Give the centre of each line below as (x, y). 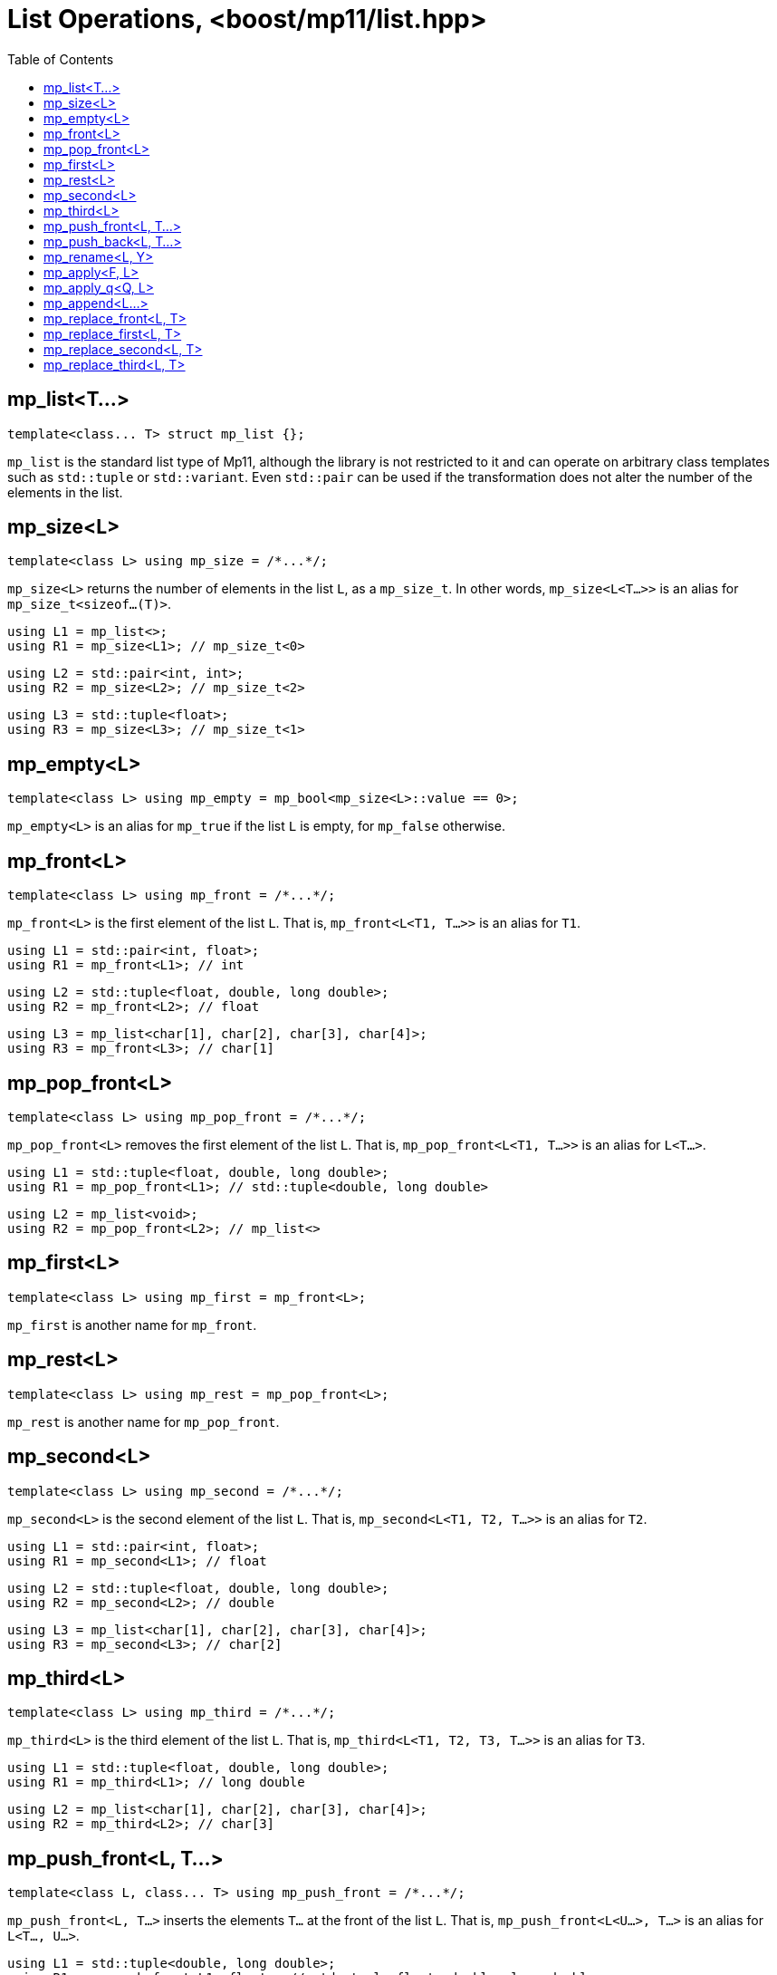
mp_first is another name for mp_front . (132, 1325)
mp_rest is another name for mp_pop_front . (144, 1421)
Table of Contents (61, 59)
